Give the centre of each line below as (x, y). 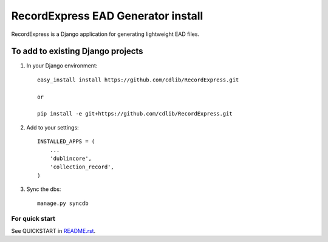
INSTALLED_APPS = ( (66, 142)
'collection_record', (82, 167)
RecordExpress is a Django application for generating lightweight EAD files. (105, 34)
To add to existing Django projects (77, 51)
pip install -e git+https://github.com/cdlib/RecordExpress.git (135, 114)
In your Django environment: (62, 66)
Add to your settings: (53, 127)
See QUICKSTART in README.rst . (53, 230)
